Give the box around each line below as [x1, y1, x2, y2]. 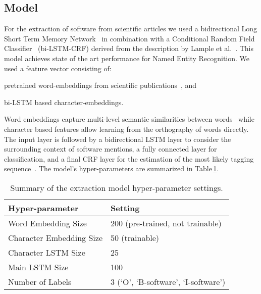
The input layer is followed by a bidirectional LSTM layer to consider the [4, 133, 231, 144]
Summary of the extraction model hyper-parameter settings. [10, 181, 223, 193]
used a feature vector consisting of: [4, 63, 112, 73]
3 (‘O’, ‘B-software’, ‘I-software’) [111, 275, 226, 287]
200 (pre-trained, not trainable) [111, 217, 222, 229]
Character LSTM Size [8, 246, 85, 258]
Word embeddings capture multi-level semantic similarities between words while [4, 114, 254, 124]
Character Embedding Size [8, 231, 102, 243]
